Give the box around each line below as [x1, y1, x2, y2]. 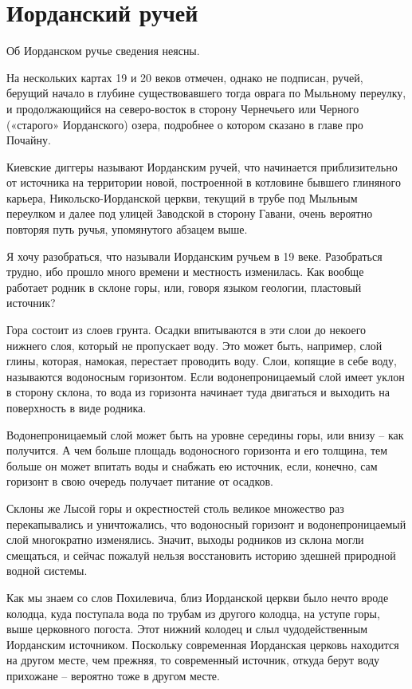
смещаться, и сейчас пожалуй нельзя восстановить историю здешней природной [6, 546, 396, 563]
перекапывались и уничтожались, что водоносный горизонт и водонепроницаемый [6, 515, 406, 532]
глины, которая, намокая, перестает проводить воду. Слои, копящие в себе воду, [6, 352, 397, 369]
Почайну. [6, 132, 51, 148]
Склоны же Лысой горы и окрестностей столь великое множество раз [6, 499, 344, 516]
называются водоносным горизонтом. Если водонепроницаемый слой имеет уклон [6, 368, 405, 384]
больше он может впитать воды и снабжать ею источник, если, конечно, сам [6, 457, 378, 474]
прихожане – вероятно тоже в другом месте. [6, 667, 220, 683]
